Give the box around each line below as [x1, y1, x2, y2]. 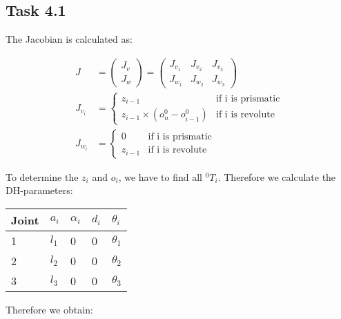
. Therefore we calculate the [217, 169, 336, 184]
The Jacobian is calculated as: [6, 32, 133, 46]
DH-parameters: [6, 183, 73, 197]
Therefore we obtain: [6, 302, 93, 316]
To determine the [6, 169, 79, 184]
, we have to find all [118, 169, 202, 184]
